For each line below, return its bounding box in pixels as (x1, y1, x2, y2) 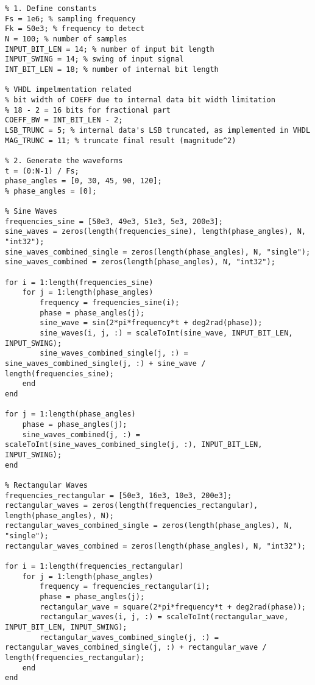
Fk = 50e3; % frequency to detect (5, 24, 145, 33)
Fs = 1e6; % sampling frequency (5, 14, 136, 23)
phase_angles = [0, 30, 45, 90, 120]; (5, 177, 162, 186)
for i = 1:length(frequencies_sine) (5, 278, 154, 287)
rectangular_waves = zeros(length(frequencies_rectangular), (5, 501, 258, 510)
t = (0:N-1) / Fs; (5, 166, 79, 175)
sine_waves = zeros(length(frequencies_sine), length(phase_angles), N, (5, 227, 306, 236)
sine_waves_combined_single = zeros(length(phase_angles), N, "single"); (5, 247, 311, 256)
